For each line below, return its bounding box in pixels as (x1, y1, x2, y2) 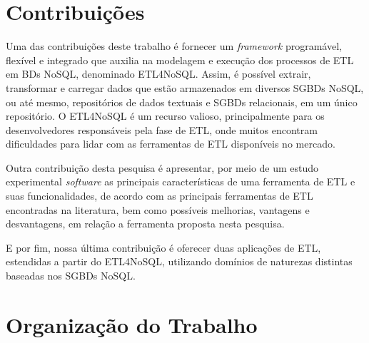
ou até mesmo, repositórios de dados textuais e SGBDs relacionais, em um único (6, 94, 358, 109)
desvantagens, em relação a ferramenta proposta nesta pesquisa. (6, 216, 285, 231)
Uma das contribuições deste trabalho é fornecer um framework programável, (6, 39, 342, 53)
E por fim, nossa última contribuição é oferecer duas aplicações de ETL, (6, 240, 321, 255)
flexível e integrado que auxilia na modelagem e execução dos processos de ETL (6, 52, 354, 67)
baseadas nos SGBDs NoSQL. (6, 268, 136, 283)
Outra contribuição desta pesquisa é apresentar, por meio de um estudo (6, 160, 319, 175)
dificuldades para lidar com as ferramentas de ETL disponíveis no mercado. (6, 136, 335, 151)
